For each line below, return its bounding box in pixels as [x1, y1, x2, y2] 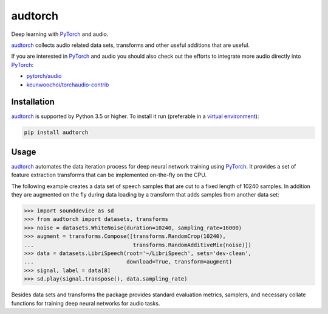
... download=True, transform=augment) [24, 259, 233, 265]
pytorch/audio [26, 72, 62, 80]
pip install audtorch [24, 129, 89, 136]
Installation [11, 97, 55, 107]
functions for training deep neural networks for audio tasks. [11, 299, 160, 307]
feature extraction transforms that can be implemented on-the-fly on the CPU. [11, 171, 207, 179]
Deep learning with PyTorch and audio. [11, 30, 109, 38]
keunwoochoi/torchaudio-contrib [26, 81, 109, 88]
